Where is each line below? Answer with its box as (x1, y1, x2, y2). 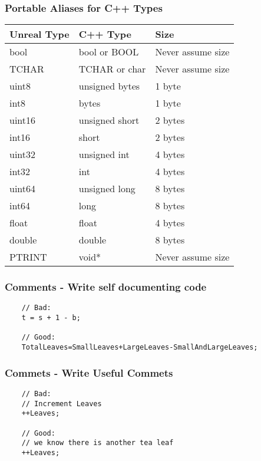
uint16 (9, 113, 36, 127)
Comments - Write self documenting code (5, 279, 207, 294)
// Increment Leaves (21, 399, 102, 408)
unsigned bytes (78, 79, 140, 93)
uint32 (9, 147, 36, 162)
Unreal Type (9, 27, 70, 41)
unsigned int (78, 147, 130, 162)
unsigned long (78, 182, 136, 196)
